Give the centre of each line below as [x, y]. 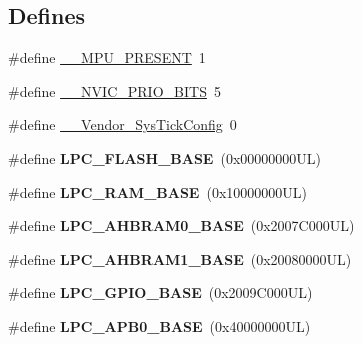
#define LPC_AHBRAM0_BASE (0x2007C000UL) [181, 225]
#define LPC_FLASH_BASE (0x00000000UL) [164, 157]
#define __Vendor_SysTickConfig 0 [122, 124]
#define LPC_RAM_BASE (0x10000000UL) [157, 191]
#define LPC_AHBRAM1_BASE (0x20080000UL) [180, 258]
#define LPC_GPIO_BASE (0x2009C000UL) [160, 292]
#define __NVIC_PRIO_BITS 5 [114, 90]
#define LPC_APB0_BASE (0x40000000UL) [159, 325]
